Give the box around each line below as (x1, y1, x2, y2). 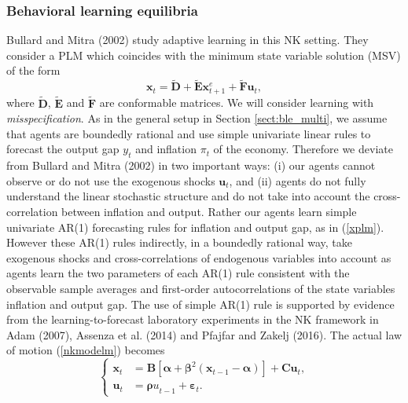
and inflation (135, 141, 197, 157)
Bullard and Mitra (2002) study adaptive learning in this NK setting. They (6, 31, 369, 48)
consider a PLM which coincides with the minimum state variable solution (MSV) (6, 46, 401, 63)
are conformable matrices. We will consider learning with (99, 94, 374, 111)
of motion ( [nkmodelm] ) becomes (6, 342, 165, 358)
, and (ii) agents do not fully (229, 172, 366, 189)
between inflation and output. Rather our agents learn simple (61, 203, 357, 219)
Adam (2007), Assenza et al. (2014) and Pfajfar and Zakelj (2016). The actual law (6, 326, 402, 343)
